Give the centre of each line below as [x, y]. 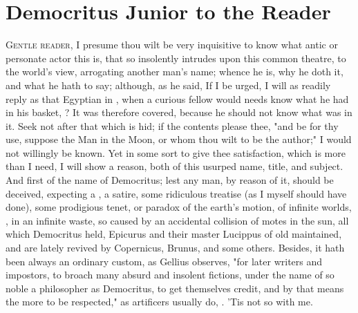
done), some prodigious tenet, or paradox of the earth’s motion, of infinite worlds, [179, 207]
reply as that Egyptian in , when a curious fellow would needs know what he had [177, 98]
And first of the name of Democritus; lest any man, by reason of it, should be [170, 180]
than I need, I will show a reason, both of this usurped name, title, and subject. [175, 166]
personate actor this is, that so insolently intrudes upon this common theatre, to [176, 58]
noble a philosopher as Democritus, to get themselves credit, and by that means [175, 288]
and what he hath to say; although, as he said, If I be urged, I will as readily [168, 85]
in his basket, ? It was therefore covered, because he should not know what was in [179, 112]
